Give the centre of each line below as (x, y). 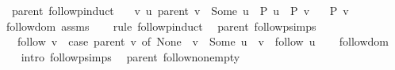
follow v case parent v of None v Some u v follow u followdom (203, 41)
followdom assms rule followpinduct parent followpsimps (161, 26)
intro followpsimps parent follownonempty (130, 56)
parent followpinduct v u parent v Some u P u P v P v (180, 10)
